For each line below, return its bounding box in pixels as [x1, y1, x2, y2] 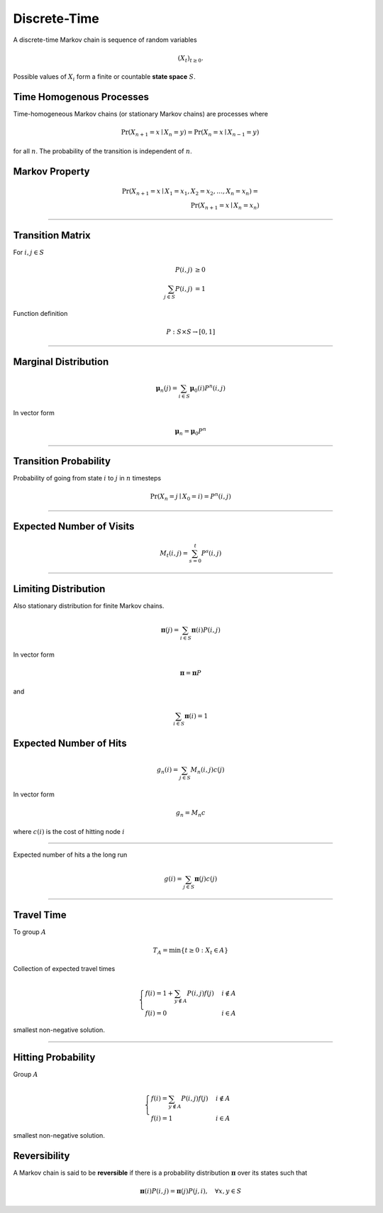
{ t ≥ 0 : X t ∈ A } [181, 946, 228, 956]
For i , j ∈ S [13, 248, 45, 256]
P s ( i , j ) [201, 548, 222, 557]
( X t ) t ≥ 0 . [177, 54, 204, 64]
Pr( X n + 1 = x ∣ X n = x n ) [190, 201, 260, 211]
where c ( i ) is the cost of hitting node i [13, 827, 125, 835]
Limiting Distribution [13, 583, 106, 595]
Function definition [13, 309, 68, 317]
